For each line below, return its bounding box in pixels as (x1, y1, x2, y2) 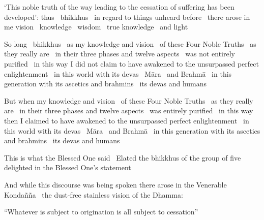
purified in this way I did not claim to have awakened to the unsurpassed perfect (4, 58, 259, 69)
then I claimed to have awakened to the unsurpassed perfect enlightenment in (4, 115, 249, 125)
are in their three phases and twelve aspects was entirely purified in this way (4, 105, 253, 116)
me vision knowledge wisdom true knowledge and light (4, 21, 188, 32)
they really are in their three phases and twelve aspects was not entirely (4, 48, 235, 59)
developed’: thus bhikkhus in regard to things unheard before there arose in (4, 11, 250, 22)
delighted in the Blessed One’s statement (4, 162, 131, 173)
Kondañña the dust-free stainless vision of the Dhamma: (4, 189, 183, 200)
